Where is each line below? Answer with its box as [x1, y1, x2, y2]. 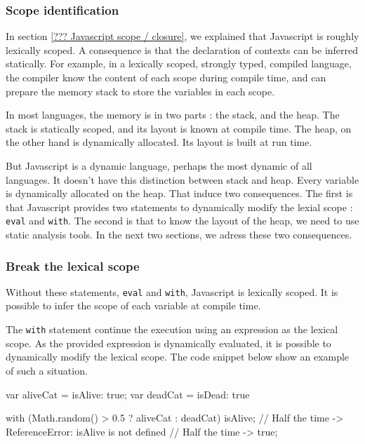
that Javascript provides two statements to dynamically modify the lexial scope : [6, 199, 353, 214]
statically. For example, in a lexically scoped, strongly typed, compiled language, [6, 56, 352, 71]
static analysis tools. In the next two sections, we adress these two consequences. [6, 227, 352, 241]
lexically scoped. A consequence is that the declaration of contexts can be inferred [6, 42, 359, 57]
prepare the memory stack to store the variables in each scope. [6, 83, 275, 98]
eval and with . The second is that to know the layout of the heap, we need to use [6, 213, 359, 228]
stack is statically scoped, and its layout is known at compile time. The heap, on [6, 121, 352, 135]
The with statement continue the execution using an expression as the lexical [6, 322, 338, 337]
